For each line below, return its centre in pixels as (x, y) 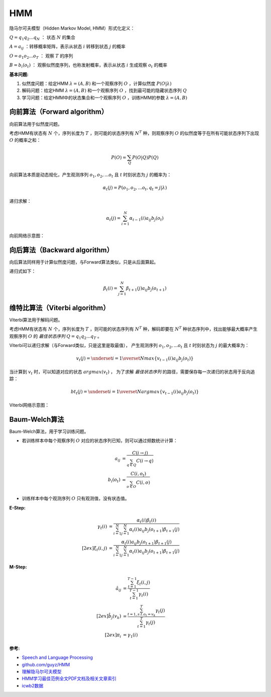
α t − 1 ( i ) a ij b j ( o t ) (147, 219)
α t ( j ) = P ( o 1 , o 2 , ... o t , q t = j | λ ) (135, 189)
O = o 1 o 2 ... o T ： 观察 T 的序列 (41, 56)
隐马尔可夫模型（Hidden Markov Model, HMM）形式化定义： (72, 28)
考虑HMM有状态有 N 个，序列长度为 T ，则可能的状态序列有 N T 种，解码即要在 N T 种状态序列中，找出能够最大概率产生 (133, 329)
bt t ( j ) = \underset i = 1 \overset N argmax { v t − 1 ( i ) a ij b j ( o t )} (135, 392)
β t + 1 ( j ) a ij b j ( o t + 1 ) (146, 289)
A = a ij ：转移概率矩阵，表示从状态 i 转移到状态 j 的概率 (67, 47)
